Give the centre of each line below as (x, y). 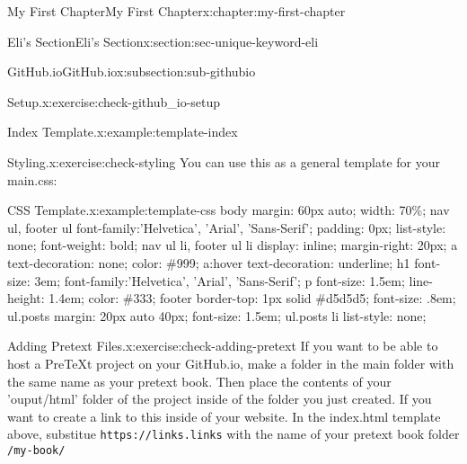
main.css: (32, 179)
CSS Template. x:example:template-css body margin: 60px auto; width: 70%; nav (229, 210)
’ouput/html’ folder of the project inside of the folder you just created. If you (220, 399)
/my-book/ (36, 450)
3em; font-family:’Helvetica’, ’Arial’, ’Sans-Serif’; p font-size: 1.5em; (220, 280)
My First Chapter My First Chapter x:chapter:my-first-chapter (176, 11)
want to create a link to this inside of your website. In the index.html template (224, 416)
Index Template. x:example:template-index (123, 132)
